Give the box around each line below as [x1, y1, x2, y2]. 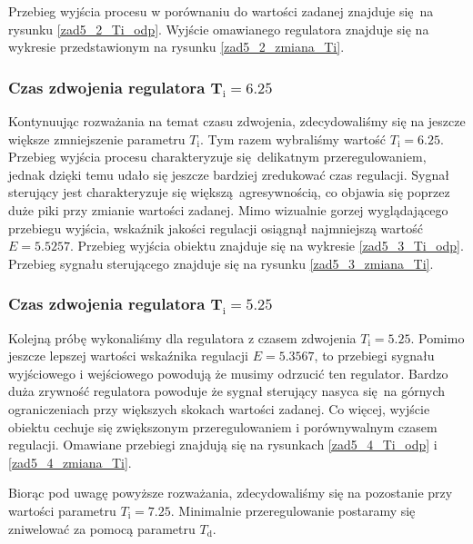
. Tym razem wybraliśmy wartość [200, 129, 387, 148]
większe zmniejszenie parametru [8, 129, 186, 148]
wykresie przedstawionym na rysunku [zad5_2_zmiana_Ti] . [8, 37, 345, 56]
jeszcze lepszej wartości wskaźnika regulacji [8, 346, 248, 365]
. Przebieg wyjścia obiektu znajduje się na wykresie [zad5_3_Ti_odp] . [69, 236, 464, 255]
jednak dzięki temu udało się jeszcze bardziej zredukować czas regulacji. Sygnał [8, 164, 449, 183]
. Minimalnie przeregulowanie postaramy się [170, 500, 416, 519]
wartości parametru [8, 500, 116, 519]
